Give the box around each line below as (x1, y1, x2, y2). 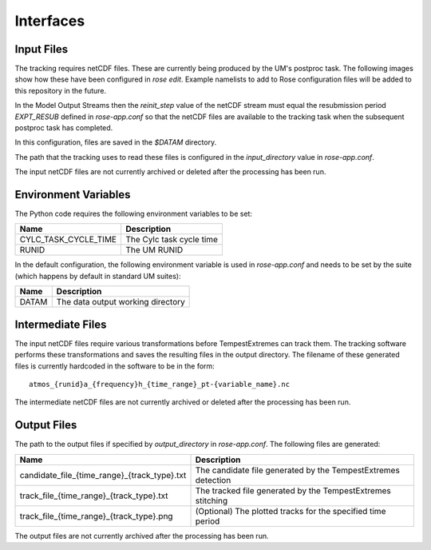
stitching (195, 495, 228, 506)
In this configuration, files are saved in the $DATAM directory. (14, 137, 217, 147)
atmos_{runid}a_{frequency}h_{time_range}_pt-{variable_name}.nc (29, 380, 291, 389)
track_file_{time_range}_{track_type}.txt (19, 490, 168, 501)
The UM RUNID (125, 245, 184, 256)
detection (195, 474, 231, 485)
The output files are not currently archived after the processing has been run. (14, 531, 269, 540)
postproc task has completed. (14, 123, 113, 133)
